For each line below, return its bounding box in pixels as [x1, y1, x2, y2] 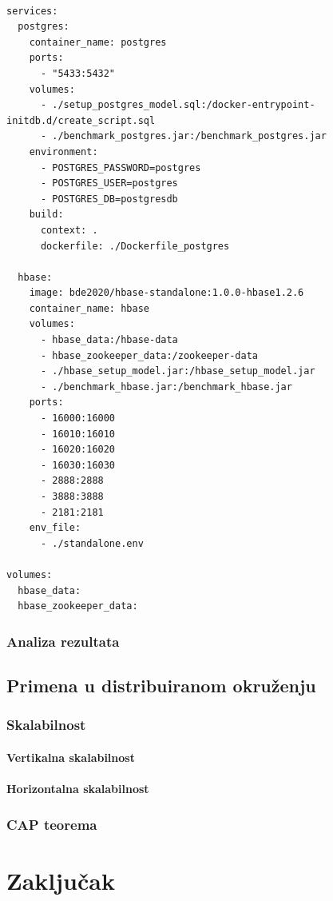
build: [29, 209, 64, 221]
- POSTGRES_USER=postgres [40, 177, 178, 189]
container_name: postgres [29, 36, 167, 48]
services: [6, 5, 58, 17]
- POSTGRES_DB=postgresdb [40, 193, 178, 205]
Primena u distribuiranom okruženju [6, 672, 316, 697]
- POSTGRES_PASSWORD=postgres [40, 161, 201, 173]
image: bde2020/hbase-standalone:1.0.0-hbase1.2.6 [29, 287, 304, 299]
